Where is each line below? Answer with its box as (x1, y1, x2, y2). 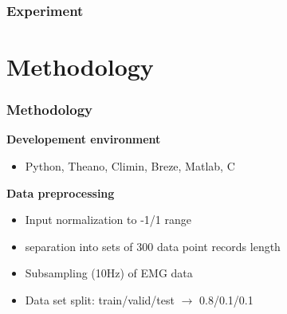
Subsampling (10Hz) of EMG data (25, 265, 193, 281)
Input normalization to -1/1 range (25, 211, 191, 228)
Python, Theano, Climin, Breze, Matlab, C (25, 158, 235, 175)
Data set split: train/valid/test (25, 292, 175, 308)
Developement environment (6, 131, 161, 147)
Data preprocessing (6, 184, 115, 201)
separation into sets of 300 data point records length (25, 237, 281, 254)
